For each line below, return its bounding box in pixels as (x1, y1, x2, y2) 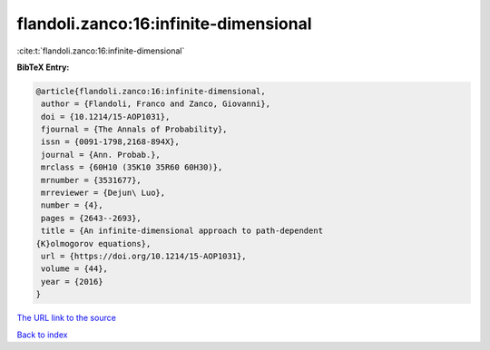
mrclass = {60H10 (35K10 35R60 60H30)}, (41, 162, 223, 172)
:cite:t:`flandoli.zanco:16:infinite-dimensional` (16, 45, 185, 56)
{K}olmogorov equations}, (35, 238, 152, 248)
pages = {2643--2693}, (41, 213, 142, 223)
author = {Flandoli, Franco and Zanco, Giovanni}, (41, 99, 271, 109)
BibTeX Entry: (16, 62, 70, 73)
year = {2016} (41, 277, 103, 287)
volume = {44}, (41, 264, 109, 274)
